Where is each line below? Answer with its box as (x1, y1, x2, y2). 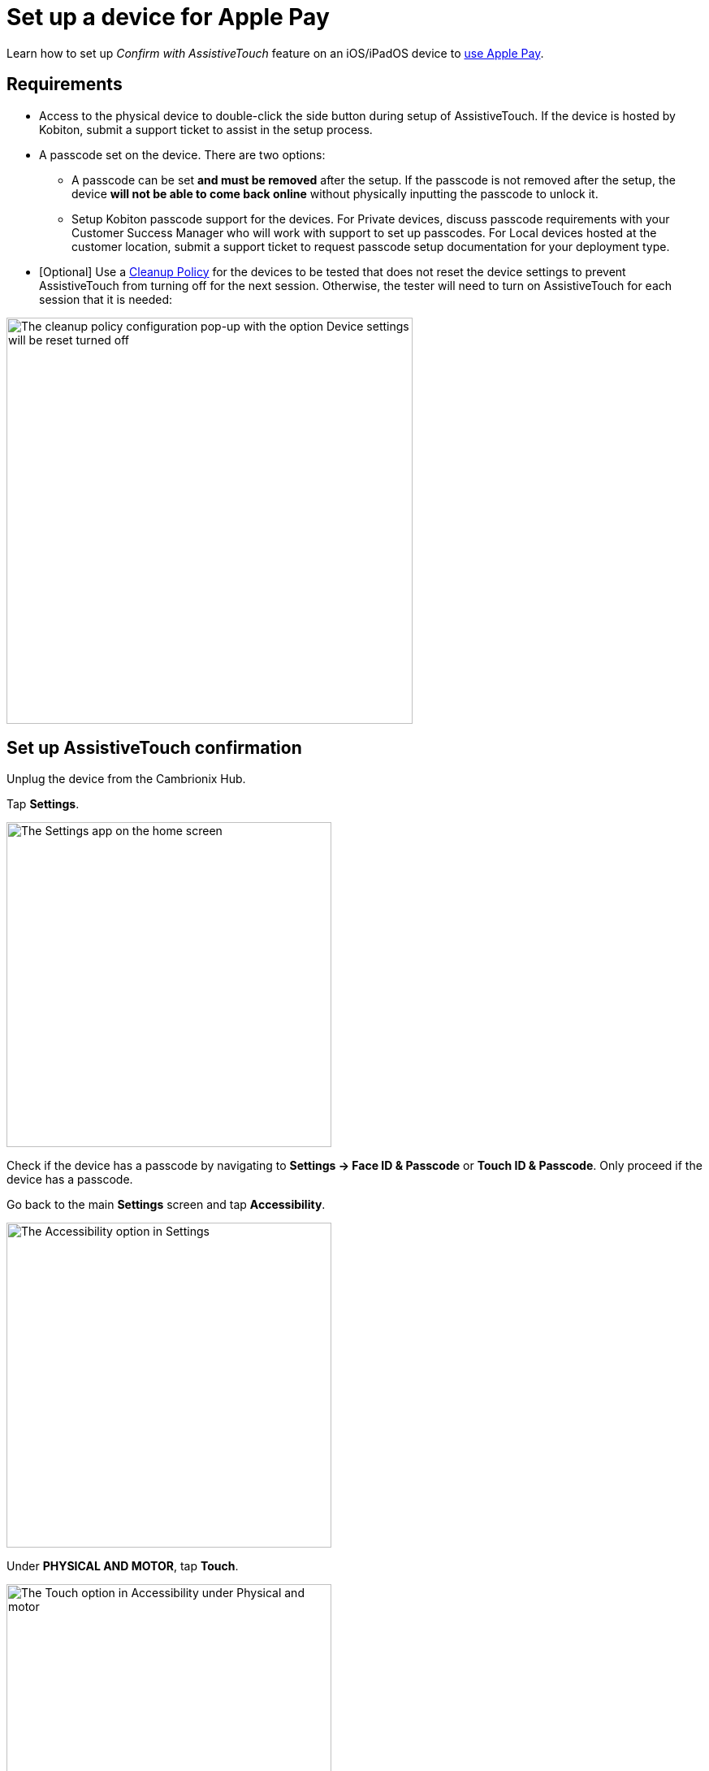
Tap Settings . (6, 797, 80, 812)
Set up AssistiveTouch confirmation (6, 738, 302, 759)
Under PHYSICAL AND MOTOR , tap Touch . (6, 1559, 239, 1574)
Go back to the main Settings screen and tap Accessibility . (6, 1197, 326, 1212)
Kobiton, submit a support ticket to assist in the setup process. (39, 122, 373, 136)
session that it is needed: (39, 292, 173, 306)
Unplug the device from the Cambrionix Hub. (6, 772, 246, 786)
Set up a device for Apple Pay (6, 3, 330, 31)
